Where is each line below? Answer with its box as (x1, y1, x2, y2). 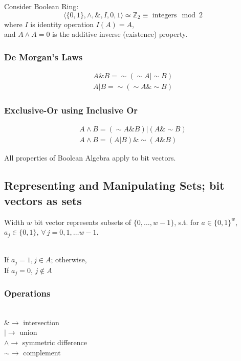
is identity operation (30, 18, 94, 29)
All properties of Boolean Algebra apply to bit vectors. (4, 152, 176, 163)
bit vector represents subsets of (34, 216, 132, 227)
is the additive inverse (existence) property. (52, 29, 188, 39)
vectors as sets (4, 192, 82, 208)
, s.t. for (174, 216, 199, 227)
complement (23, 347, 61, 357)
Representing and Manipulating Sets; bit (4, 177, 225, 193)
